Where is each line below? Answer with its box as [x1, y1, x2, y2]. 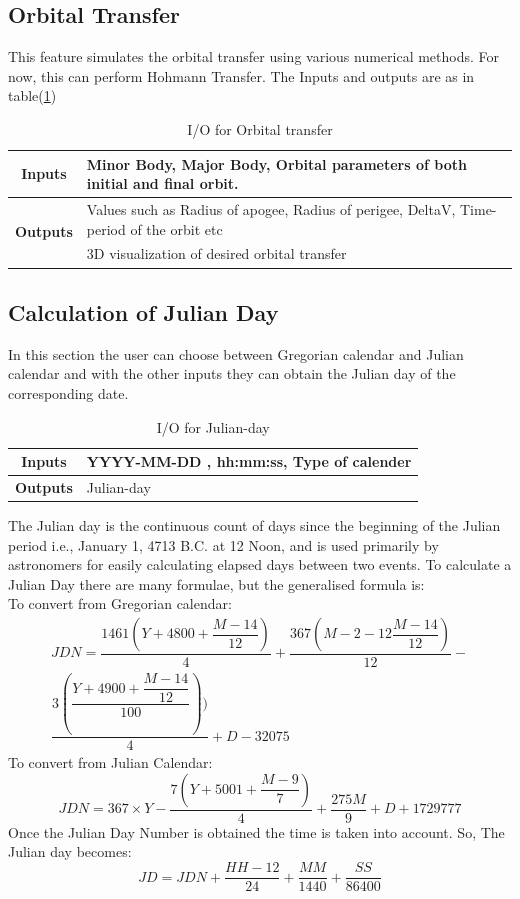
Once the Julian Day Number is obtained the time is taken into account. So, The [8, 821, 505, 842]
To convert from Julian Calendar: [8, 752, 213, 773]
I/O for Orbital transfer [187, 118, 333, 139]
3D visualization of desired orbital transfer [86, 243, 347, 264]
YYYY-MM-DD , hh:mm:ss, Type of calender [86, 451, 412, 472]
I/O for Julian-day [156, 416, 270, 437]
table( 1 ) [8, 85, 57, 106]
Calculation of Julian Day [8, 296, 279, 327]
